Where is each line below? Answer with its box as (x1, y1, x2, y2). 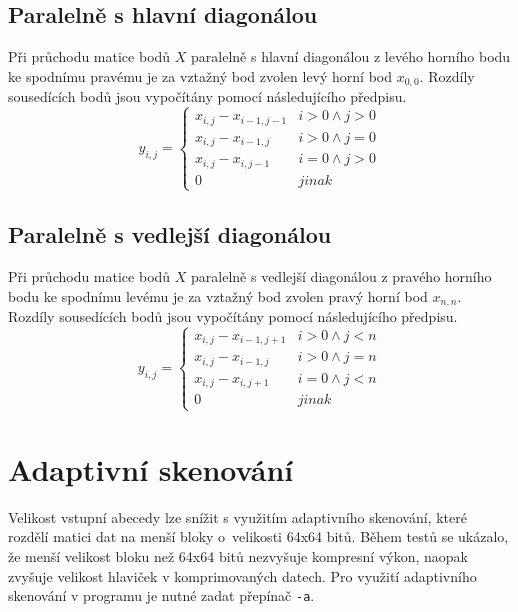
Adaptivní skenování (8, 448, 294, 489)
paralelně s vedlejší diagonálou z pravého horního (191, 266, 492, 287)
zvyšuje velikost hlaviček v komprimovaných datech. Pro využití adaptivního (8, 565, 477, 586)
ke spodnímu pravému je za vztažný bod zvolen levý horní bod (8, 65, 393, 86)
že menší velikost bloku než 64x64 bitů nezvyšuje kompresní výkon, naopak (8, 545, 469, 566)
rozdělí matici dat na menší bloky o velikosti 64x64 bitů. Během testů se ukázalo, (8, 526, 509, 547)
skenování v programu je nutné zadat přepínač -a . (8, 585, 315, 606)
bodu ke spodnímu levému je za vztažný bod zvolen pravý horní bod (8, 285, 428, 306)
